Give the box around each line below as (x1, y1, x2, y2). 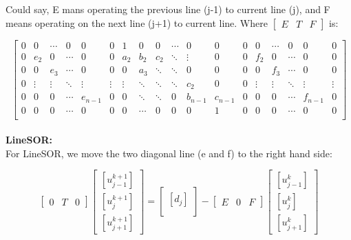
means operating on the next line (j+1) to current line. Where (6, 15, 268, 30)
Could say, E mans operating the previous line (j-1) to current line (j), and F (6, 2, 330, 16)
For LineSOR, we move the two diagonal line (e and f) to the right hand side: (6, 146, 332, 160)
